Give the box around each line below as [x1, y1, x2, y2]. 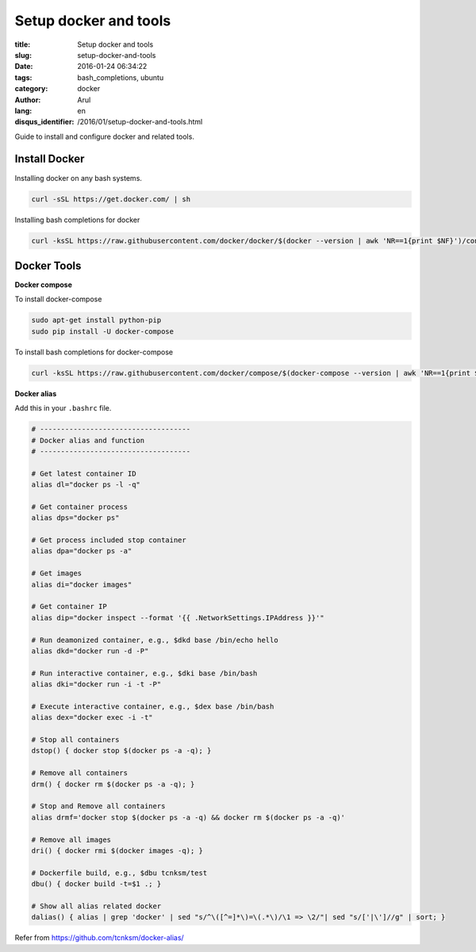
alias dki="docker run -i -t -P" [31, 680, 162, 689]
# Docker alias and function [31, 436, 145, 445]
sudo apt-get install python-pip [31, 315, 162, 325]
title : [14, 40, 31, 49]
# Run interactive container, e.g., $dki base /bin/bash [31, 668, 258, 678]
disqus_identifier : [14, 117, 75, 127]
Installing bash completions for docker [14, 215, 140, 224]
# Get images [31, 569, 83, 578]
